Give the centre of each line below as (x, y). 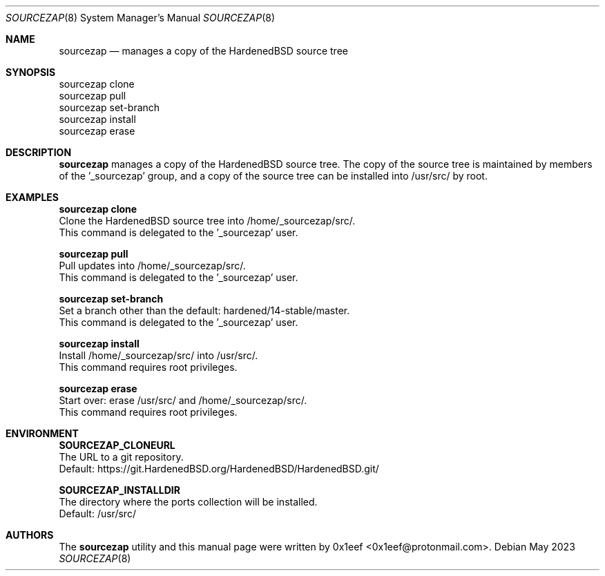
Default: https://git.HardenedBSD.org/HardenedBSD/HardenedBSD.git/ (219, 469)
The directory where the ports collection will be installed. (188, 502)
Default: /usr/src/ (97, 513)
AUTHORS (30, 535)
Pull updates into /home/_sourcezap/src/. (152, 266)
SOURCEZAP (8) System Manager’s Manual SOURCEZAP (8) (141, 18)
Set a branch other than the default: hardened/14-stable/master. (204, 310)
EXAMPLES (32, 197)
